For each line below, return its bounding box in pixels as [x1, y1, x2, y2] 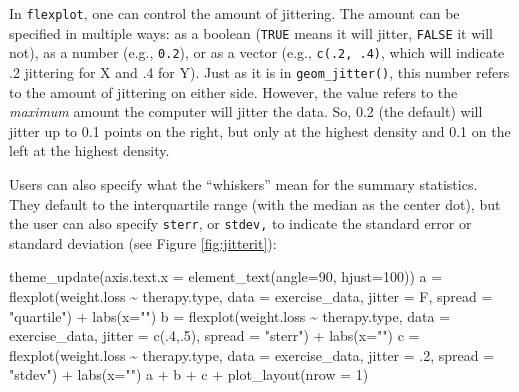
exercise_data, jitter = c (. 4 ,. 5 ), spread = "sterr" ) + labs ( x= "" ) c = [9, 325, 420, 346]
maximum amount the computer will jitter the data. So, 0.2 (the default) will [9, 101, 483, 122]
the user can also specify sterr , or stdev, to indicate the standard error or [9, 213, 472, 234]
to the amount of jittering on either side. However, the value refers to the [9, 81, 458, 102]
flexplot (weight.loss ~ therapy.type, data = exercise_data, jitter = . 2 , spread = [9, 344, 495, 365]
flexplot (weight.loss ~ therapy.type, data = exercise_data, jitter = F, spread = [9, 286, 493, 307]
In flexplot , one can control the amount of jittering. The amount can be [9, 3, 460, 23]
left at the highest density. [9, 140, 170, 161]
